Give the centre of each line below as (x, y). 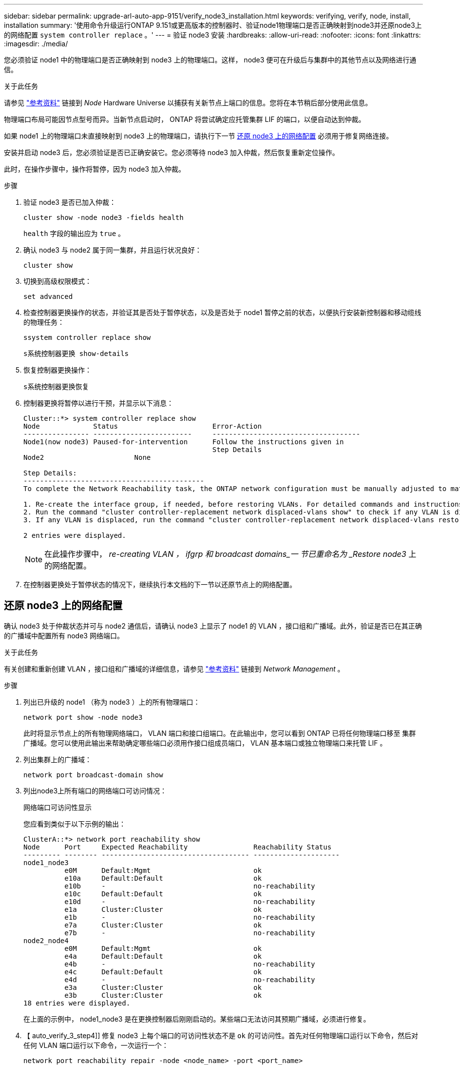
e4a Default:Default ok (163, 956)
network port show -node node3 (83, 717)
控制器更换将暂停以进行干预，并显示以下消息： (98, 403)
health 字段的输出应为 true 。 (74, 233)
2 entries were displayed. (75, 535)
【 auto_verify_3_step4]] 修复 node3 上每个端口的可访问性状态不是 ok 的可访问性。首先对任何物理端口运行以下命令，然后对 (221, 1035)
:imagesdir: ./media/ (36, 44)
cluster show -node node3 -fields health (104, 217)
